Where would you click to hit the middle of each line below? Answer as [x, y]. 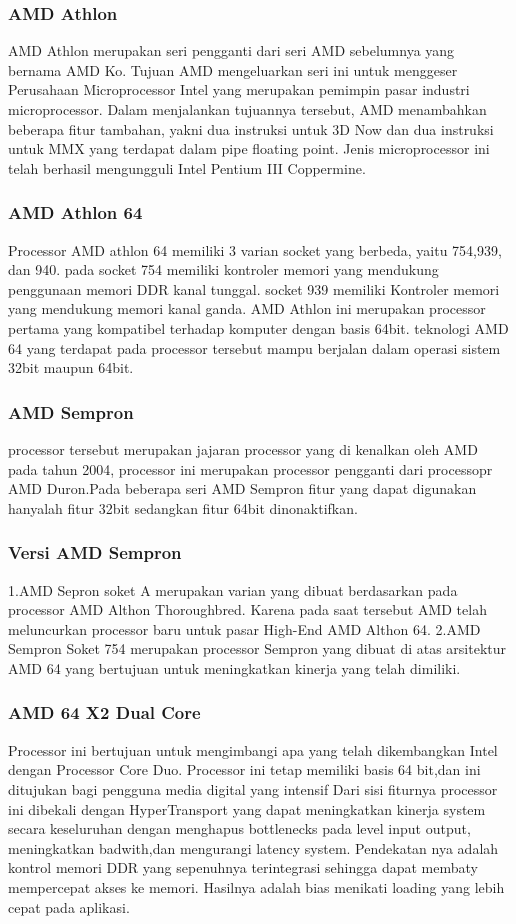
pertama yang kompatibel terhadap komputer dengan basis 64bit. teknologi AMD [258, 327]
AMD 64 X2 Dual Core [104, 712]
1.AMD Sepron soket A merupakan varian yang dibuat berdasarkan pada [233, 589]
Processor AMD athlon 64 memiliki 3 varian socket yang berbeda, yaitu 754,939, [255, 249]
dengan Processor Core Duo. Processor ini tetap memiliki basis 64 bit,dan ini [244, 769]
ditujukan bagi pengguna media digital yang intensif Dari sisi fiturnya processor [253, 788]
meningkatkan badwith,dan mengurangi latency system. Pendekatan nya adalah [253, 847]
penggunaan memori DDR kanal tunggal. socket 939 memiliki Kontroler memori [254, 288]
